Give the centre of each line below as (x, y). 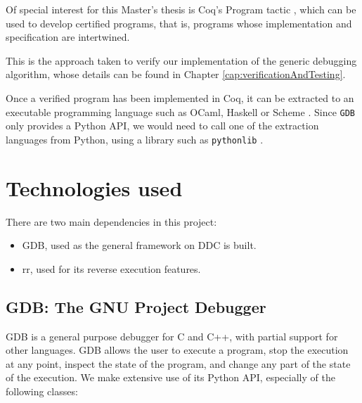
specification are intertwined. (68, 37)
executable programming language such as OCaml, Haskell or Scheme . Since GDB (181, 111)
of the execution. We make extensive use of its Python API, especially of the (170, 377)
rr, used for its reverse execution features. (111, 268)
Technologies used (94, 187)
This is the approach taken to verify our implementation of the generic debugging (181, 60)
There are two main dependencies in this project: (111, 221)
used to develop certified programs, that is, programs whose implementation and (179, 23)
